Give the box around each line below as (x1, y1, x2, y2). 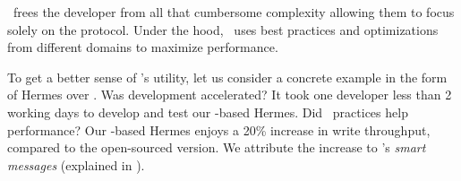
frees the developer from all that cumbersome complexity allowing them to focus (13, 3, 455, 21)
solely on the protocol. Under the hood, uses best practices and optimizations (7, 20, 439, 39)
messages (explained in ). (7, 155, 145, 174)
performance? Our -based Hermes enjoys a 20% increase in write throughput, (7, 120, 431, 139)
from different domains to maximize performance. (7, 38, 278, 56)
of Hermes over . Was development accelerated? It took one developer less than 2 (7, 85, 452, 104)
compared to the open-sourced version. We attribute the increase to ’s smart (7, 138, 426, 157)
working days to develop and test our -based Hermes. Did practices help (7, 102, 408, 121)
